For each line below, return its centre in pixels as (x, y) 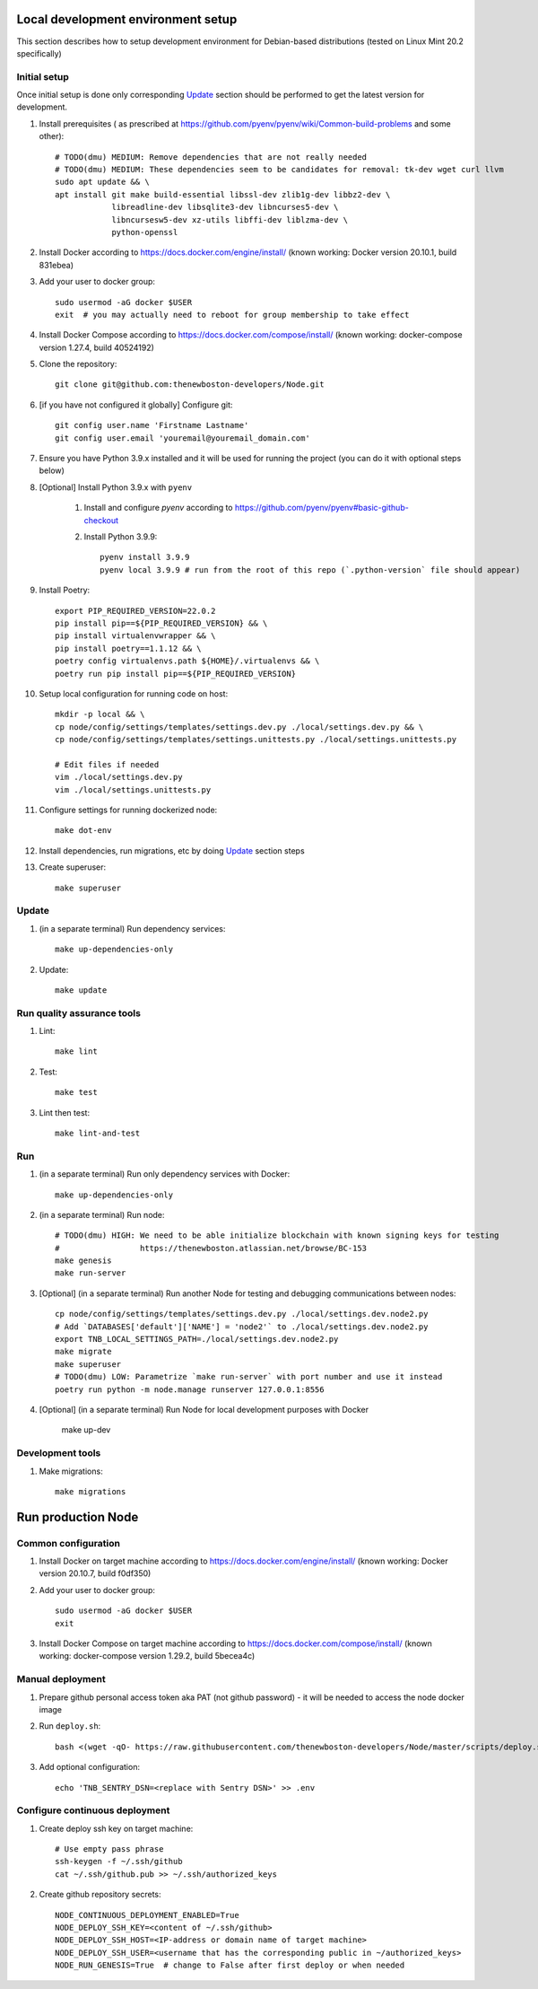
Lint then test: (64, 1112)
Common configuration (69, 1543)
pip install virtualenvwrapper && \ (135, 636)
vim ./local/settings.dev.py (119, 777)
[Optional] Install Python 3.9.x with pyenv (116, 487)
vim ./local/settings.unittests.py (133, 789)
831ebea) (56, 265)
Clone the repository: (78, 364)
